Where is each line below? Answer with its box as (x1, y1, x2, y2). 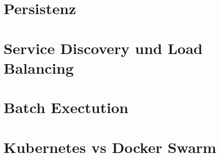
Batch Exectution (4, 97, 129, 118)
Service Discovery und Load (4, 37, 203, 58)
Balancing (4, 57, 74, 78)
